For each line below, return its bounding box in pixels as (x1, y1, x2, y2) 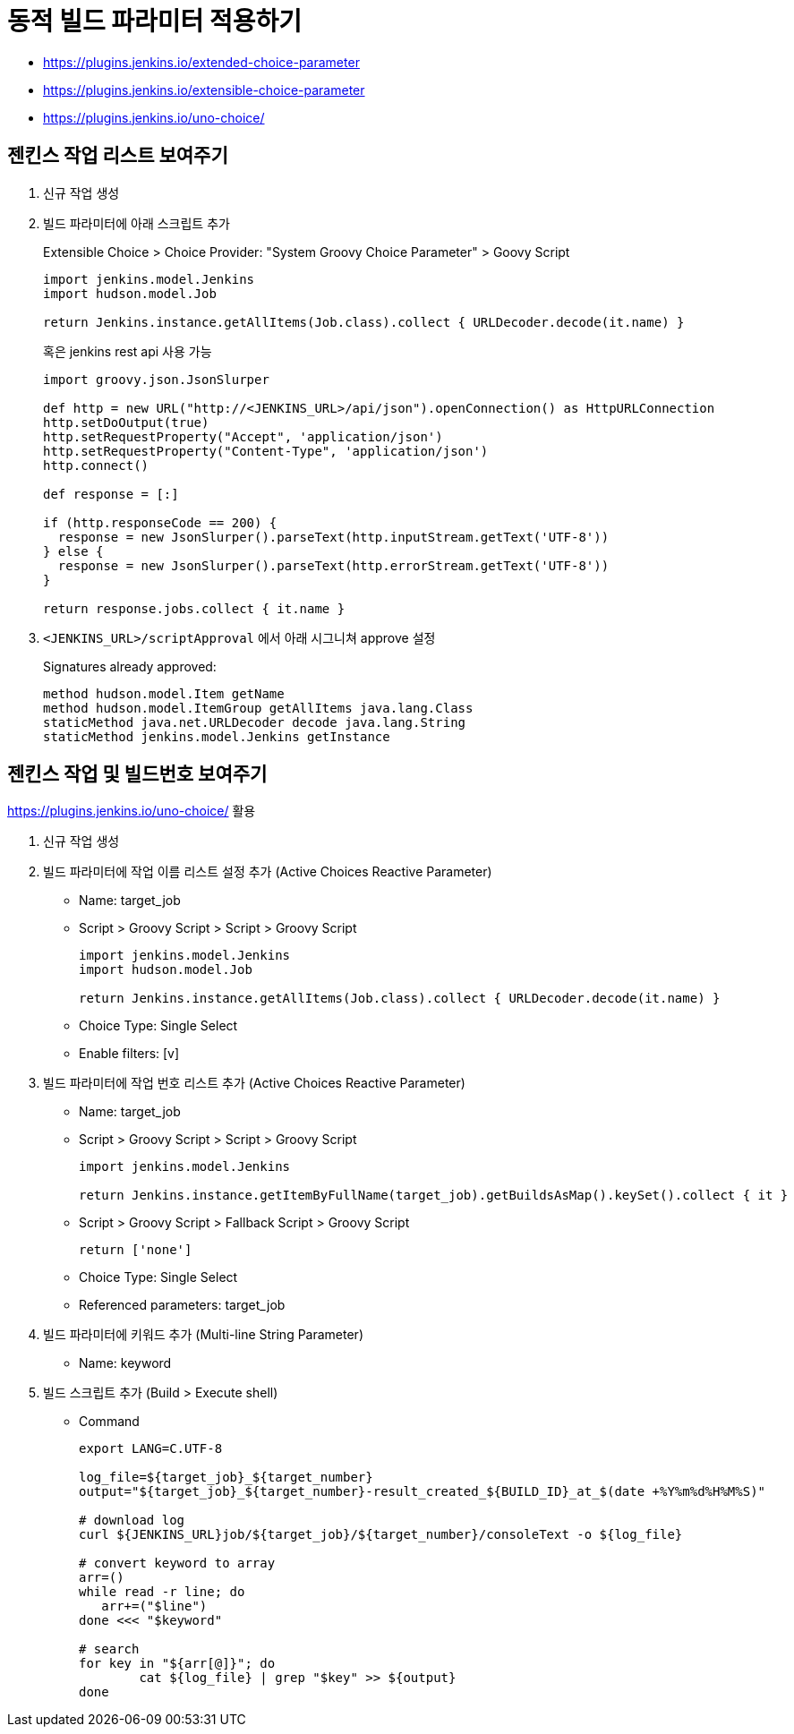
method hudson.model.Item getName (43, 686, 285, 701)
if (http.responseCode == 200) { (43, 515, 277, 530)
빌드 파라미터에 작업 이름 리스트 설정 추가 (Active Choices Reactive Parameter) (43, 864, 492, 880)
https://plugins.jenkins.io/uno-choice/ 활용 (7, 803, 256, 819)
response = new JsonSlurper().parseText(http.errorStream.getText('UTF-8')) (57, 558, 610, 573)
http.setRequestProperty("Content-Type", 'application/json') (43, 443, 489, 458)
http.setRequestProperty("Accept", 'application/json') (43, 429, 443, 444)
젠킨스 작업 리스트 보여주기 (7, 144, 228, 167)
